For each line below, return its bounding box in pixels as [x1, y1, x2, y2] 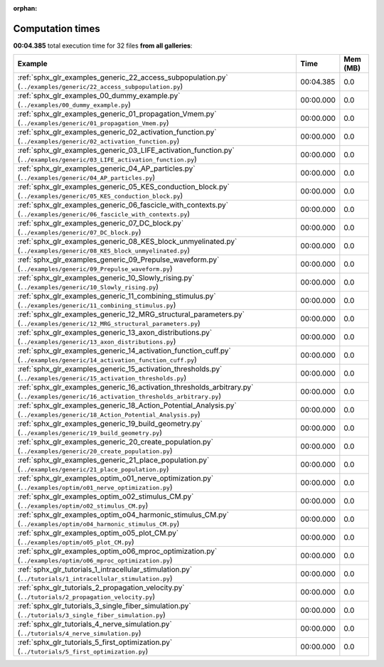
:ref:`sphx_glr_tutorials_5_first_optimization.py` [17, 637, 173, 647]
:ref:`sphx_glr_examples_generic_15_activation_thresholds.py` [17, 364, 223, 374]
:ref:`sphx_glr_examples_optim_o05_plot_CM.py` [17, 528, 179, 538]
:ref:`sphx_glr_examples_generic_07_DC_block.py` [17, 218, 184, 228]
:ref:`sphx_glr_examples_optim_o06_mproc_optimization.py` [17, 546, 218, 556]
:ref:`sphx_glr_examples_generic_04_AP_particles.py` [17, 164, 196, 174]
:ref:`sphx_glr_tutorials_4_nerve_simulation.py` [17, 619, 172, 629]
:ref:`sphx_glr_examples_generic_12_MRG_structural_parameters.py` [17, 309, 245, 319]
